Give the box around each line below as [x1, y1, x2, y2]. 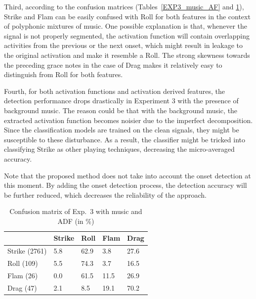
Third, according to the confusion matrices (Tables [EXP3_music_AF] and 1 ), [4, 1, 244, 11]
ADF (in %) [57, 215, 94, 226]
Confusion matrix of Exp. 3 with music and [9, 206, 142, 216]
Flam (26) [7, 270, 38, 280]
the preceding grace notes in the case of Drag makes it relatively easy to [4, 59, 222, 70]
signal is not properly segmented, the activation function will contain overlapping [4, 30, 250, 41]
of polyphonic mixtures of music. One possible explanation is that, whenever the [4, 21, 248, 31]
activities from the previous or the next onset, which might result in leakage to [4, 40, 243, 50]
